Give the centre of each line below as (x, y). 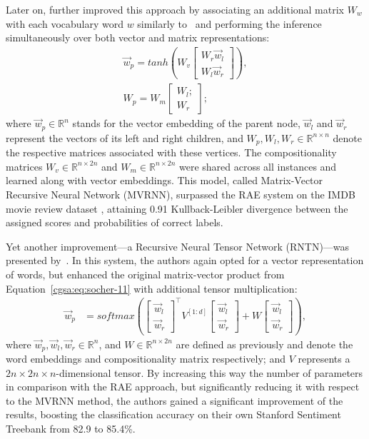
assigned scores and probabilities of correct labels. (115, 222)
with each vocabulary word (65, 23)
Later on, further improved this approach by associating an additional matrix (175, 9)
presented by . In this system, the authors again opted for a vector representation (185, 260)
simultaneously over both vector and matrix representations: (138, 37)
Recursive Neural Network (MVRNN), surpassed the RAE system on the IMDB (181, 194)
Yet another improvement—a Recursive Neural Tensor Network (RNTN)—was (178, 246)
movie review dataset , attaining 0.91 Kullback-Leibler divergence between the (177, 208)
